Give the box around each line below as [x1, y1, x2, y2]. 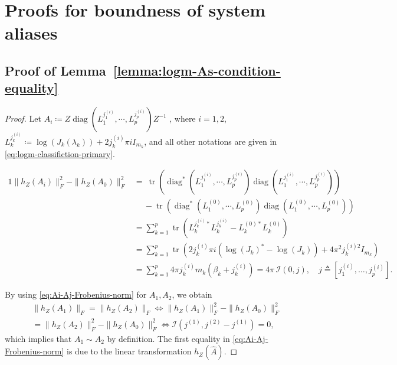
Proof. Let [5, 112, 41, 125]
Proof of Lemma [5, 61, 106, 79]
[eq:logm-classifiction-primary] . [5, 147, 115, 159]
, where [169, 112, 196, 125]
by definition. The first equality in [107, 332, 230, 344]
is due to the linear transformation [66, 345, 192, 357]
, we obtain [172, 288, 212, 301]
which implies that [5, 332, 72, 344]
